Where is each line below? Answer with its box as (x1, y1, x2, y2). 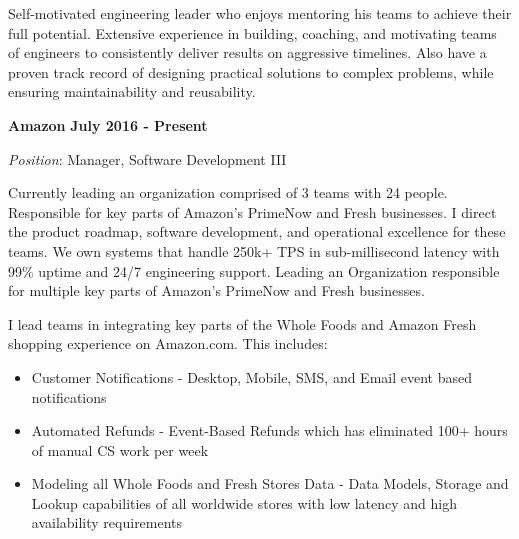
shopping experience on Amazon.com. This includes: (8, 333, 328, 354)
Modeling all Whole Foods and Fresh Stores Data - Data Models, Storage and (31, 473, 509, 494)
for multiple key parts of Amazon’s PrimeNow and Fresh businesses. (8, 280, 425, 301)
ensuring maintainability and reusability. (8, 81, 256, 102)
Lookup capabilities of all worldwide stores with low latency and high (31, 492, 457, 513)
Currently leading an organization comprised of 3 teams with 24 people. (8, 182, 448, 203)
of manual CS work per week (31, 439, 209, 460)
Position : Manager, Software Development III (8, 148, 287, 169)
